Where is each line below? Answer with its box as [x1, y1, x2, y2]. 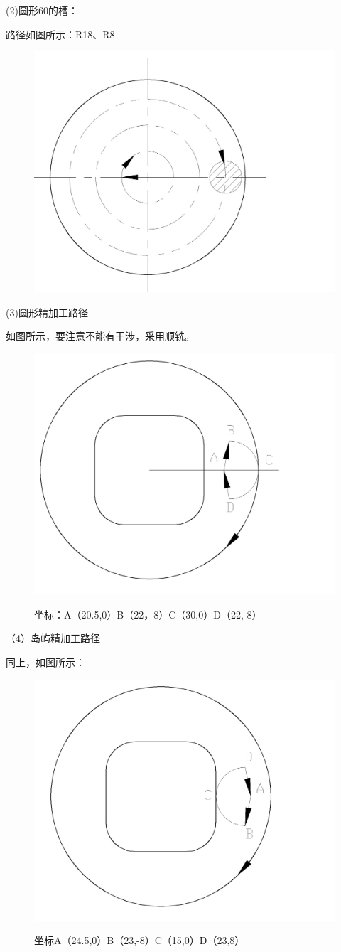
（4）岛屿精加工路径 [6, 631, 100, 646]
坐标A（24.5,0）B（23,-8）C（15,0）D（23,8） [34, 933, 245, 948]
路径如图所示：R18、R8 [6, 26, 115, 41]
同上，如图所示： [6, 654, 85, 669]
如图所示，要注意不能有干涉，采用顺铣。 [6, 328, 195, 343]
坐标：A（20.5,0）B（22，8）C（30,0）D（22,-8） [34, 606, 262, 621]
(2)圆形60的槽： [6, 3, 78, 17]
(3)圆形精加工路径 [6, 304, 88, 319]
